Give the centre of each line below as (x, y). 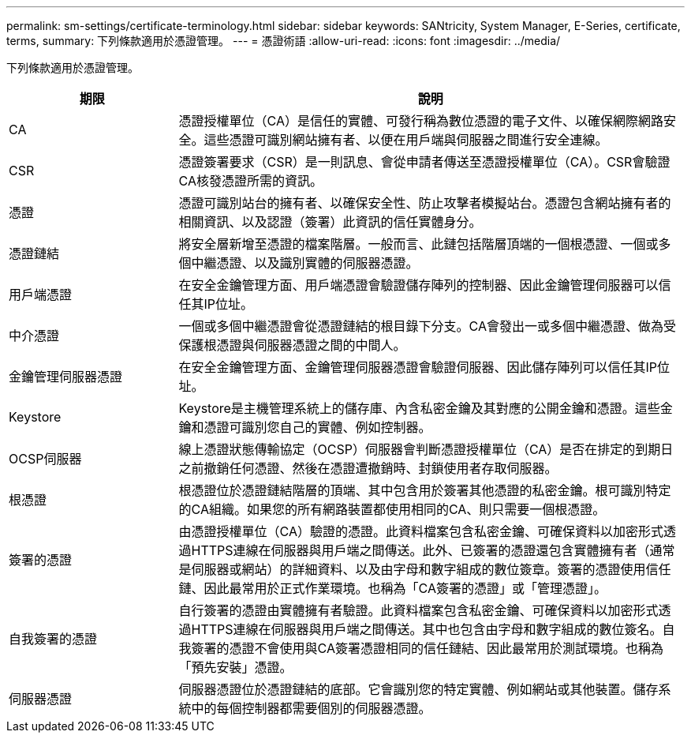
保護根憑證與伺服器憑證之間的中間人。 (292, 345)
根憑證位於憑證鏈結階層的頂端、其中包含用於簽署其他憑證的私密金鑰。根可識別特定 (425, 490)
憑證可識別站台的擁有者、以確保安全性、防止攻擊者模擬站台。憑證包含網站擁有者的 (425, 203)
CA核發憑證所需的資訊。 (250, 181)
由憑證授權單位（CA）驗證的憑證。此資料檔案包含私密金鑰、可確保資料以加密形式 (421, 531)
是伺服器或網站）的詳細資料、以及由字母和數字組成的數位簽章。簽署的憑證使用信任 (425, 569)
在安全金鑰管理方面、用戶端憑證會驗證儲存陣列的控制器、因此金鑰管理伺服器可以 (418, 285)
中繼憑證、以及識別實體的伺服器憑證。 (305, 263)
